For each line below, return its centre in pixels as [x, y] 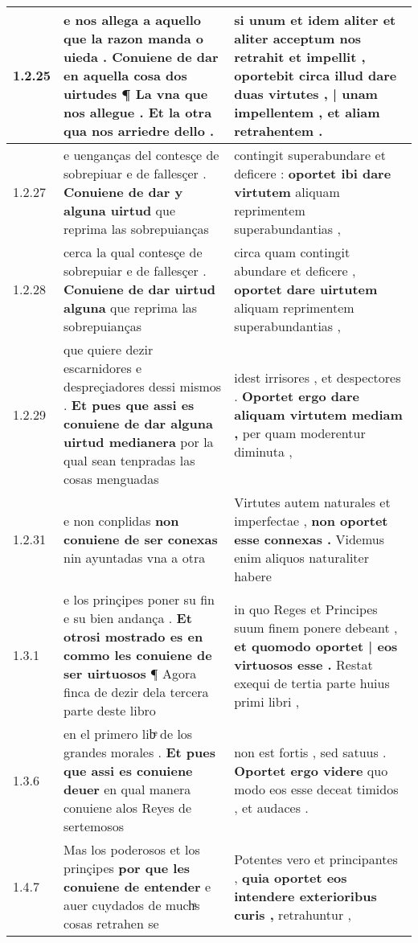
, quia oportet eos [291, 877]
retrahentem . [279, 131]
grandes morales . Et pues [139, 752]
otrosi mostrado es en [133, 636]
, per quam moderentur [300, 433]
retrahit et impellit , [300, 57]
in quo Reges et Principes [306, 609]
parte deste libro [110, 710]
